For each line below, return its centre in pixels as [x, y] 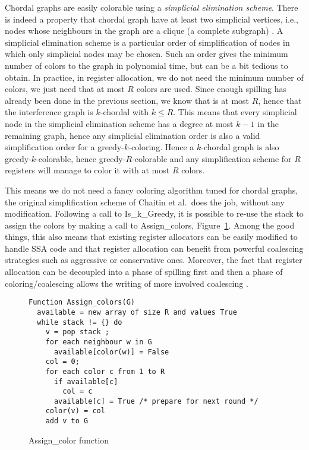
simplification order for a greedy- [64, 147]
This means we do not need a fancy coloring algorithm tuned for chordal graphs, [152, 190]
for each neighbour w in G [99, 342]
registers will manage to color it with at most [87, 170]
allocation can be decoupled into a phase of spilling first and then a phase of [144, 272]
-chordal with [124, 112]
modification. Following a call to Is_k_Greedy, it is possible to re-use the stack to [154, 213]
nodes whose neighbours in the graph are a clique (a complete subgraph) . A [144, 31]
